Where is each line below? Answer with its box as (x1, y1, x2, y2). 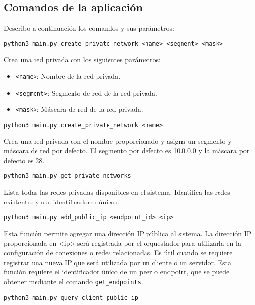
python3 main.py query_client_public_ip (4, 294, 139, 301)
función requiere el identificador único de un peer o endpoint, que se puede (4, 267, 230, 277)
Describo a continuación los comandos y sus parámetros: (4, 23, 174, 33)
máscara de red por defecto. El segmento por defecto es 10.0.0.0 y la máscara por (4, 145, 250, 156)
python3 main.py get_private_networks (4, 172, 131, 180)
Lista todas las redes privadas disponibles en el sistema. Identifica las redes (4, 187, 230, 197)
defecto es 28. (4, 155, 45, 165)
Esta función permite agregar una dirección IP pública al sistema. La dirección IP (4, 228, 252, 238)
